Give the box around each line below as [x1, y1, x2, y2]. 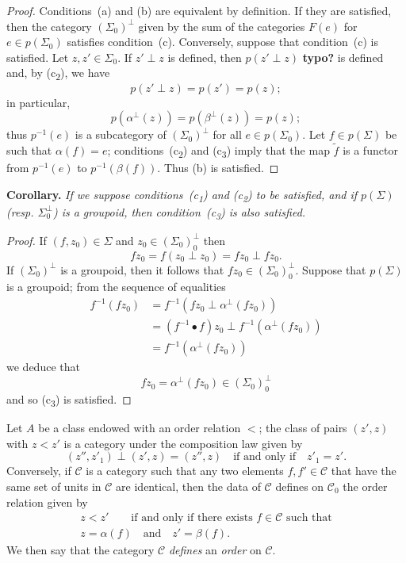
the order [343, 477, 388, 494]
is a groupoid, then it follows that [60, 261, 224, 278]
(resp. [6, 203, 34, 220]
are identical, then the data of [116, 477, 261, 494]
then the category [6, 17, 92, 34]
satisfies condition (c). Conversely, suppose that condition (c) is [67, 33, 378, 50]
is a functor [343, 141, 398, 158]
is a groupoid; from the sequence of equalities [6, 278, 226, 295]
